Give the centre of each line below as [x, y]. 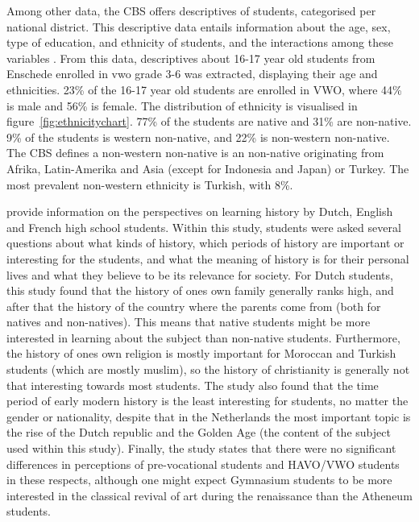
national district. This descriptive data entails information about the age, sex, [199, 26]
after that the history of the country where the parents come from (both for [194, 306]
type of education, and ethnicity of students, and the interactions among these [200, 42]
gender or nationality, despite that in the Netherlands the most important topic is [209, 416]
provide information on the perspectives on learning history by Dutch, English [200, 211]
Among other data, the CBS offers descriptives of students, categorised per [191, 10]
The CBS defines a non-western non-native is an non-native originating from [195, 153]
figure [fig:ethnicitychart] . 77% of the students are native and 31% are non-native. [209, 121]
